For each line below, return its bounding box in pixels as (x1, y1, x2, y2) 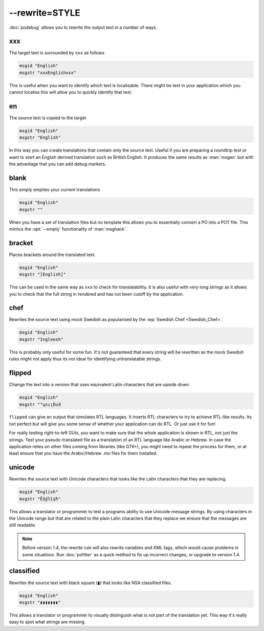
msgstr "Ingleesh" (19, 336, 64, 342)
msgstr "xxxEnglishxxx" (19, 70, 77, 75)
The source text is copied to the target (9, 115, 87, 121)
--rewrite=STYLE (9, 7, 81, 18)
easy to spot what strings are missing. (9, 619, 86, 625)
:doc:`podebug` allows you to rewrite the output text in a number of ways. (9, 24, 157, 30)
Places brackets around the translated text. (9, 252, 96, 258)
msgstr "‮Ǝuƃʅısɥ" (19, 401, 61, 407)
